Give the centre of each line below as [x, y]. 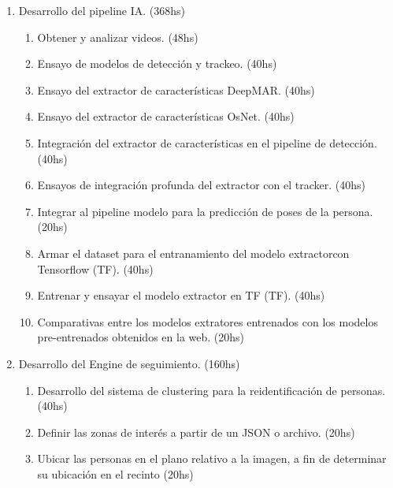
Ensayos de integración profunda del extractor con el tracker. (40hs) [201, 185]
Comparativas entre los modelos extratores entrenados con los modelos [208, 321]
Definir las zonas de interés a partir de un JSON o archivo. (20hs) [196, 432]
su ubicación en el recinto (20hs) [115, 473]
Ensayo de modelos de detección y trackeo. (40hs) [157, 63]
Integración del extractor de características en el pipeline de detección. [207, 142]
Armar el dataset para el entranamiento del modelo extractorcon [193, 253]
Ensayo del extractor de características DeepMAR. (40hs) [176, 89]
